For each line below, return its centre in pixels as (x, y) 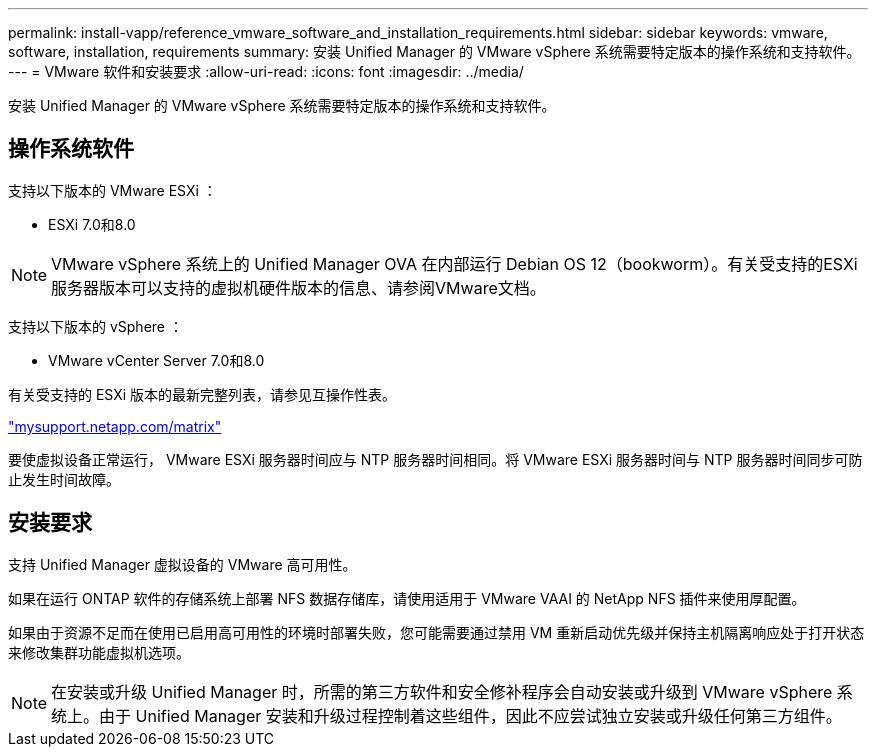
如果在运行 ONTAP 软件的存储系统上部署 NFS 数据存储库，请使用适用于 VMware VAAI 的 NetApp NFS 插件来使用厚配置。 (407, 598)
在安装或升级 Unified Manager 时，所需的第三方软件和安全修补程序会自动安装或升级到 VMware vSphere (442, 691)
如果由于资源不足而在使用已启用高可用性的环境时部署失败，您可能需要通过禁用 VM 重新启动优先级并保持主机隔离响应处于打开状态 (436, 632)
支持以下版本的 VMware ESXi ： (112, 190)
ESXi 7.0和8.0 (92, 224)
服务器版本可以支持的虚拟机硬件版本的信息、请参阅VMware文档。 (298, 287)
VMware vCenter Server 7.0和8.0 (156, 360)
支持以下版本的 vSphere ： (95, 326)
